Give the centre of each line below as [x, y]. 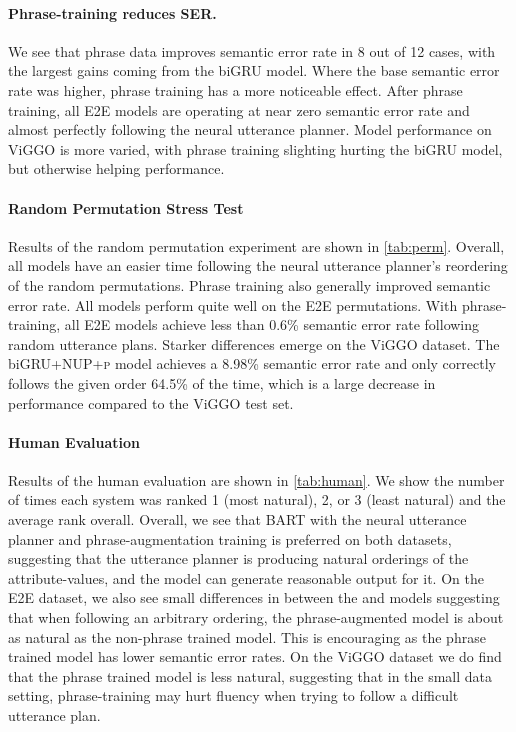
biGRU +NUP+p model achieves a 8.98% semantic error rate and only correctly [252, 363]
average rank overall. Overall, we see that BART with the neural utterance [237, 519]
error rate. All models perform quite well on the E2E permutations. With [233, 304]
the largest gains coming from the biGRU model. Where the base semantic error [254, 70]
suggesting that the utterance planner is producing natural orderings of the [238, 558]
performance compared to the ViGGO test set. [151, 402]
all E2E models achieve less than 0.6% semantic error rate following [272, 324]
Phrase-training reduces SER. [112, 12]
